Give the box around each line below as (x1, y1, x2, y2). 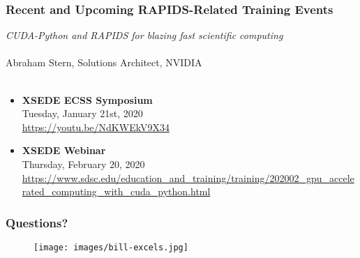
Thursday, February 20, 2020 (22, 156, 145, 171)
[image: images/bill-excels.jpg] (33, 242, 188, 252)
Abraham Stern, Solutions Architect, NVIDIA (6, 55, 202, 70)
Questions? (6, 213, 68, 231)
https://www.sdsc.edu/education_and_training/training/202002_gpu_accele (22, 170, 354, 185)
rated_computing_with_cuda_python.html (22, 184, 211, 199)
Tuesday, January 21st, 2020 (22, 106, 143, 121)
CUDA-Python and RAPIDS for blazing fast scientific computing (6, 28, 283, 43)
